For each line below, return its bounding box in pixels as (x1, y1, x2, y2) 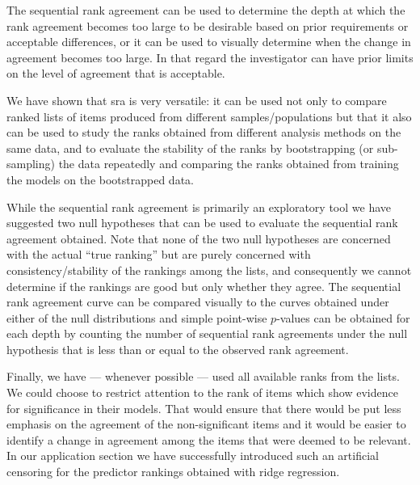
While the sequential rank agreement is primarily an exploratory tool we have (6, 198, 391, 215)
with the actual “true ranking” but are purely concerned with (6, 246, 311, 263)
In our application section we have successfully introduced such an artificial (6, 447, 379, 464)
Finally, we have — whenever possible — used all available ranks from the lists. (6, 368, 400, 385)
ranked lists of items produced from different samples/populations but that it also (6, 108, 412, 124)
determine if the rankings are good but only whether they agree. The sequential (6, 277, 401, 294)
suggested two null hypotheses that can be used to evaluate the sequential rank (6, 214, 398, 231)
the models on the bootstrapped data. (6, 171, 194, 188)
